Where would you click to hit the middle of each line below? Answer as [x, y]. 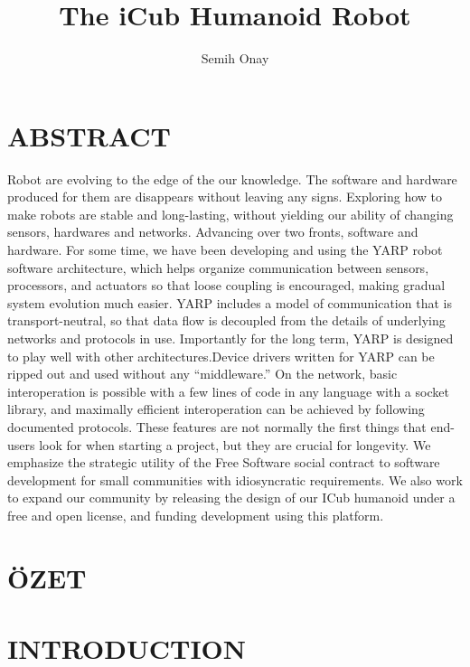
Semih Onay [235, 58]
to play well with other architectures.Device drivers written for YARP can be [221, 356]
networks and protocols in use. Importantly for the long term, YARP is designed [230, 338]
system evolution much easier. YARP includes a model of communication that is [230, 302]
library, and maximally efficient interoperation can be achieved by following [216, 409]
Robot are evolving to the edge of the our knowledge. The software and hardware [232, 178]
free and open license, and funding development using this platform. [196, 515]
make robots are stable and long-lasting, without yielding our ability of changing [230, 214]
